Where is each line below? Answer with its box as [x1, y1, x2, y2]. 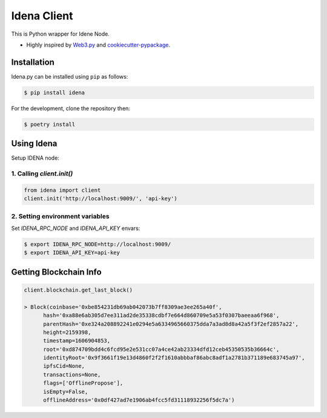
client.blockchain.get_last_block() [24, 286, 133, 293]
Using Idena [11, 139, 58, 149]
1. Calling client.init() [11, 169, 73, 178]
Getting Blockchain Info [11, 267, 102, 277]
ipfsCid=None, [43, 363, 85, 370]
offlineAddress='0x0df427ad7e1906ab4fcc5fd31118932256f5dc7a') [43, 397, 235, 403]
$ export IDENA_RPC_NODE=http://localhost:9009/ [24, 241, 171, 247]
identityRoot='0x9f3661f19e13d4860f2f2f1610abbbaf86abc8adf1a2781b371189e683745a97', [43, 354, 305, 361]
